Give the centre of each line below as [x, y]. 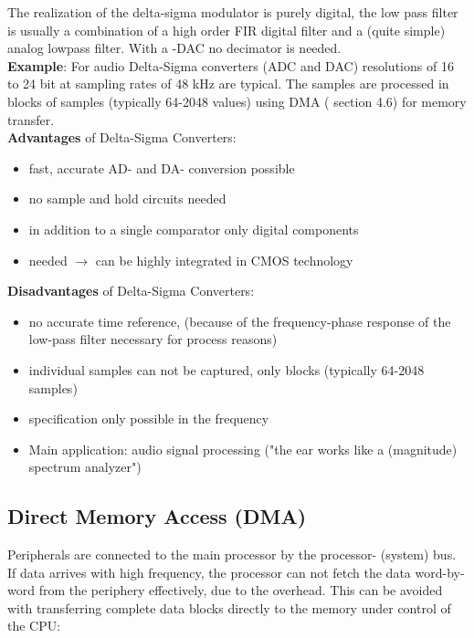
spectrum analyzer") [85, 467]
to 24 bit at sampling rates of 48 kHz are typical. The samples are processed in [228, 84]
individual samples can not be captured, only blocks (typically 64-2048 [226, 369]
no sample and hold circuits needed [127, 199]
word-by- [440, 572]
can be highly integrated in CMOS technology [224, 260]
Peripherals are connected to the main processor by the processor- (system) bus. [232, 554]
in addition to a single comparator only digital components [194, 229]
